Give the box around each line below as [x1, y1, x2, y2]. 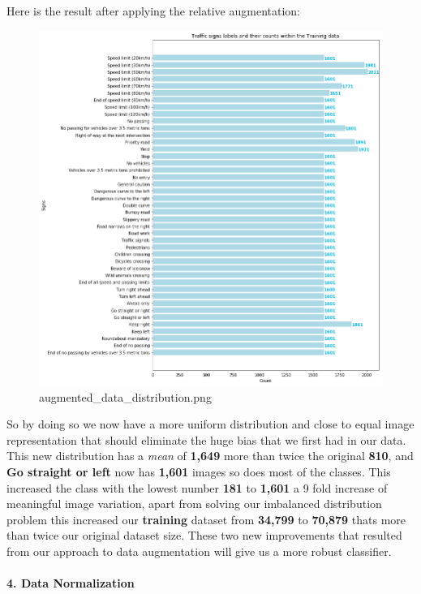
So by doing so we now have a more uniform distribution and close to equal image [6, 415, 415, 433]
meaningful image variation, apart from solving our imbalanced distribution [6, 495, 382, 512]
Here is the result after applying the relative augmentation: [6, 2, 300, 19]
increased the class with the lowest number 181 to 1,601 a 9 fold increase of [6, 479, 388, 496]
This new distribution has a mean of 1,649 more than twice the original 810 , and [6, 447, 414, 464]
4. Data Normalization [6, 575, 135, 592]
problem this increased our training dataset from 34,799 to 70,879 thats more [6, 510, 406, 527]
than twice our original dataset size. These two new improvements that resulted [6, 527, 402, 544]
